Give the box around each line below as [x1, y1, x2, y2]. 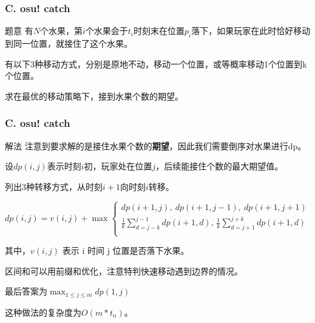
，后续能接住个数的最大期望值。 [155, 160, 283, 172]
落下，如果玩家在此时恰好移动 [191, 24, 311, 37]
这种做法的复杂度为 [5, 305, 81, 318]
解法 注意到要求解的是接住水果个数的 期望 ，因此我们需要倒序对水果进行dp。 [5, 139, 307, 152]
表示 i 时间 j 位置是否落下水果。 [62, 244, 189, 257]
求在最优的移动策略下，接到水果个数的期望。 [5, 89, 183, 102]
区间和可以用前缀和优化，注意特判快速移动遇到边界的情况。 [5, 264, 243, 277]
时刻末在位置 [134, 24, 185, 37]
